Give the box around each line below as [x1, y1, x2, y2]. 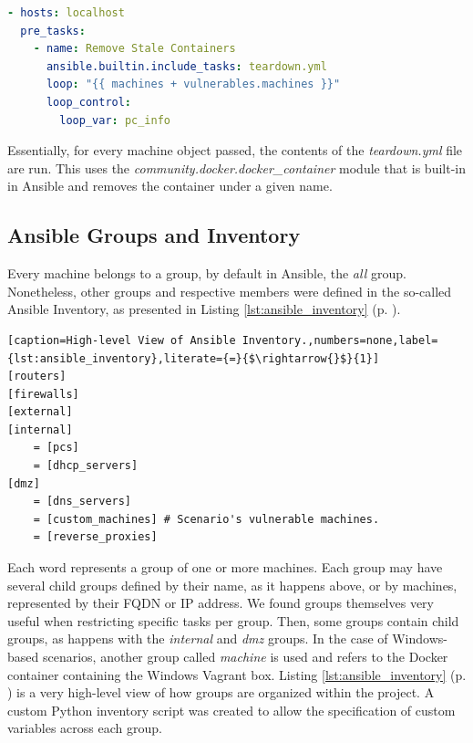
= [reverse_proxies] [33, 530, 158, 544]
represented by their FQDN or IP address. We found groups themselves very [7, 593, 434, 612]
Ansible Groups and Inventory [7, 221, 301, 249]
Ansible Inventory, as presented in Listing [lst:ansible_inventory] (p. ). [7, 299, 401, 319]
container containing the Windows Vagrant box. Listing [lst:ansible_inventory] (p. [7, 665, 467, 684]
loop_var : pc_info [59, 113, 171, 127]
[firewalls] [7, 387, 79, 401]
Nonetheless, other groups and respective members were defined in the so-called [7, 281, 452, 300]
